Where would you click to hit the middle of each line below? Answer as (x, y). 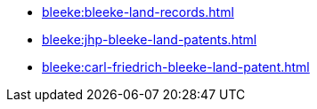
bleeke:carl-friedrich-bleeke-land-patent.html (176, 67)
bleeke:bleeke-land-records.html (138, 12)
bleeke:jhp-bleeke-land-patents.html (150, 39)
